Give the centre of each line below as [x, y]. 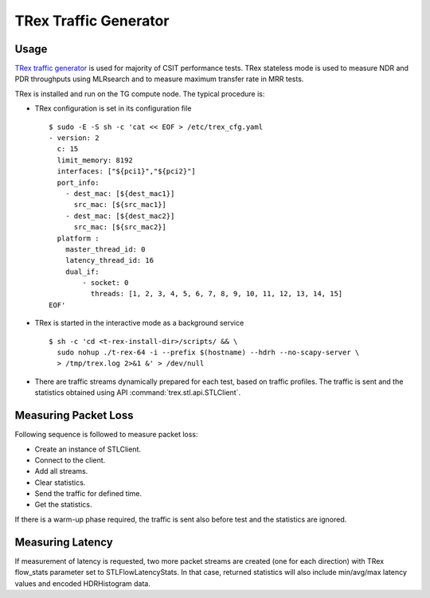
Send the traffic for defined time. [88, 494]
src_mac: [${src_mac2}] [120, 227]
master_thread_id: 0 [105, 249]
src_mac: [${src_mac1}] [120, 205]
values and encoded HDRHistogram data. [82, 583]
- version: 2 [74, 138]
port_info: [78, 182]
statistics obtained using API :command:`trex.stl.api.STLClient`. [138, 393]
